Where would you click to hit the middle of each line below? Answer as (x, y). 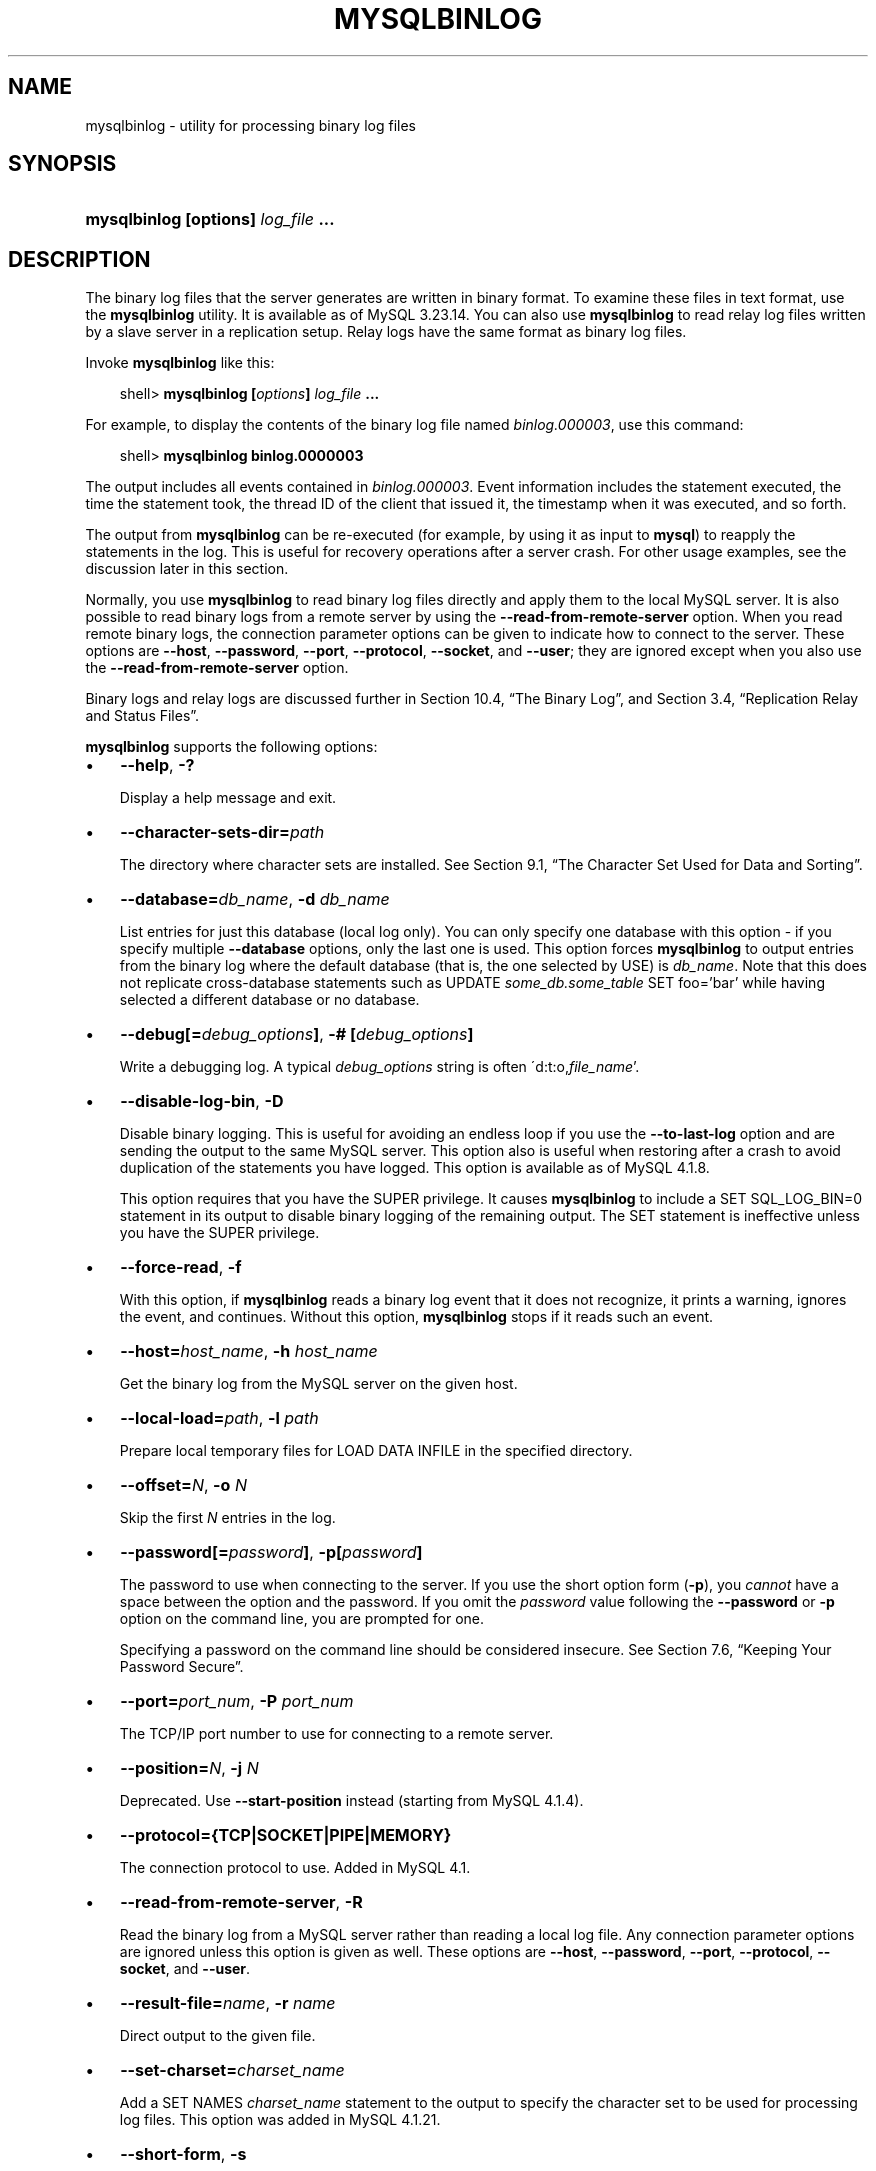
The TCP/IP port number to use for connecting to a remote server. (336, 1734)
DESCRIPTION (79, 259)
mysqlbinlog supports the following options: (231, 747)
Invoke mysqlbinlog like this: (180, 363)
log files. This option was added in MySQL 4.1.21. (280, 2120)
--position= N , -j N (189, 1768)
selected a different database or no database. (269, 1000)
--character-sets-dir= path (222, 832)
